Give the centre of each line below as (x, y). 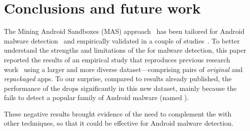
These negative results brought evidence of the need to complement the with (118, 113)
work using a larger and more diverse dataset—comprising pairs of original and (123, 69)
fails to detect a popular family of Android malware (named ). (96, 97)
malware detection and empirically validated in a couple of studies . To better (122, 40)
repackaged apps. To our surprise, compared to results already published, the (118, 79)
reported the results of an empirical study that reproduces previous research (117, 59)
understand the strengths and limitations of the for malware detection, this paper (125, 50)
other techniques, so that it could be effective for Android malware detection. (119, 123)
